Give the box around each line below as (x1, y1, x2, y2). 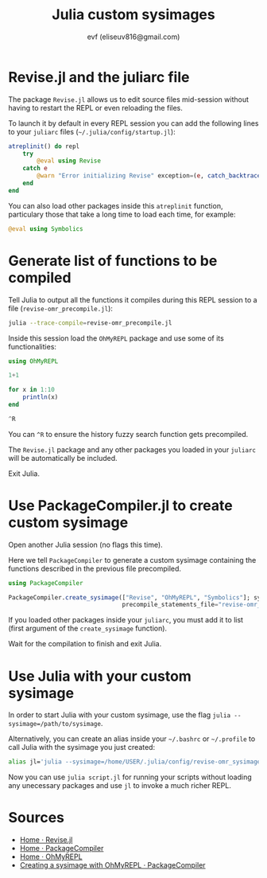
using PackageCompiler (8, 579, 83, 587)
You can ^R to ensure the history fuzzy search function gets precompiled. (8, 429, 249, 439)
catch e (22, 165, 48, 173)
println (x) (22, 393, 59, 401)
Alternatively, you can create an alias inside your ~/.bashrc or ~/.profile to (8, 734, 256, 743)
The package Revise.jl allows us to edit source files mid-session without (8, 94, 249, 104)
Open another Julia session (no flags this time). (8, 540, 163, 549)
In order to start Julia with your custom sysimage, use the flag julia (8, 710, 231, 720)
